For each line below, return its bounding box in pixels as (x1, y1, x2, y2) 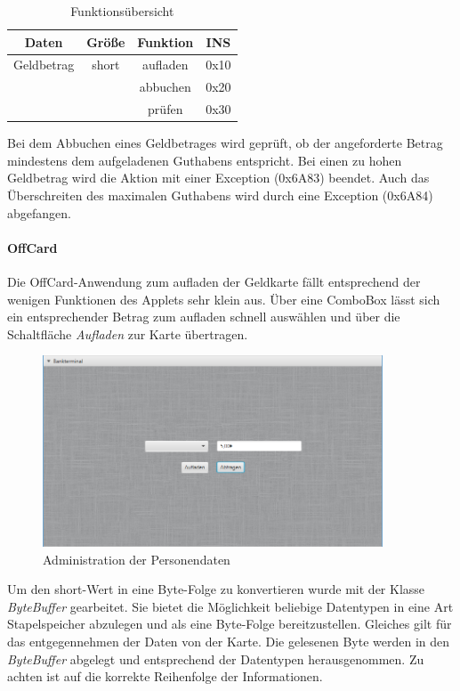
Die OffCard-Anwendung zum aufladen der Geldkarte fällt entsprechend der (7, 272, 421, 290)
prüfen (148, 100, 183, 118)
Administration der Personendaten (43, 549, 230, 568)
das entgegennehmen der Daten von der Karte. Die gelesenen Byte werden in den (7, 631, 450, 650)
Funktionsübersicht (70, 2, 174, 20)
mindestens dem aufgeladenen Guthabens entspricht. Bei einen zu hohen (7, 150, 402, 169)
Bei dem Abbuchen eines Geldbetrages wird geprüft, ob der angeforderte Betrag (7, 134, 443, 152)
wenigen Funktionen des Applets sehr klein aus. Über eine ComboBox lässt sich (7, 289, 440, 308)
